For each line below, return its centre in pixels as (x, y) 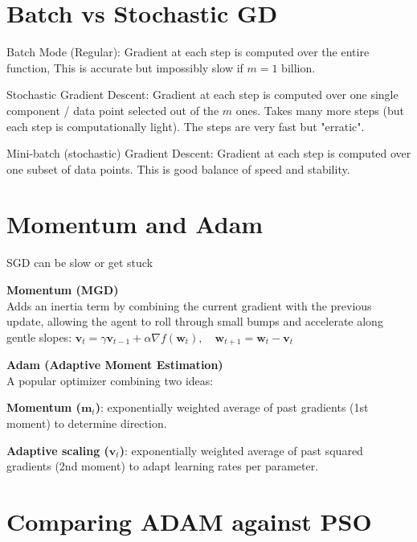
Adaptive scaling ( (58, 450)
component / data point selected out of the (113, 110)
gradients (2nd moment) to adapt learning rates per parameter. (163, 466)
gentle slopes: (39, 337)
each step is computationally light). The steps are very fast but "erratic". (186, 126)
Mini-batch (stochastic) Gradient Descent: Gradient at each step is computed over (209, 153)
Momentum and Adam (135, 224)
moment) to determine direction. (87, 423)
